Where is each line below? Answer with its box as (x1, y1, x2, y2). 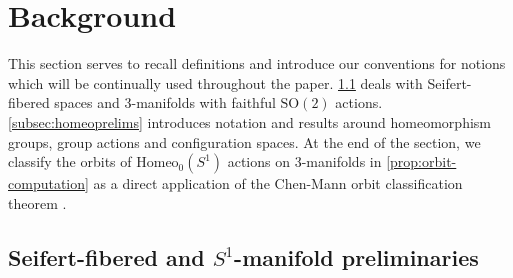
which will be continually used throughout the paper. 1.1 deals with (8, 72, 423, 93)
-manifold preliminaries (234, 241, 479, 272)
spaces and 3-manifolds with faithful (54, 92, 276, 113)
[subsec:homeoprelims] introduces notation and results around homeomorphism (8, 111, 491, 132)
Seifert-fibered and (8, 241, 205, 272)
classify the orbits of (8, 151, 132, 172)
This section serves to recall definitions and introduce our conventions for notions (8, 53, 506, 74)
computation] (8, 173, 89, 194)
